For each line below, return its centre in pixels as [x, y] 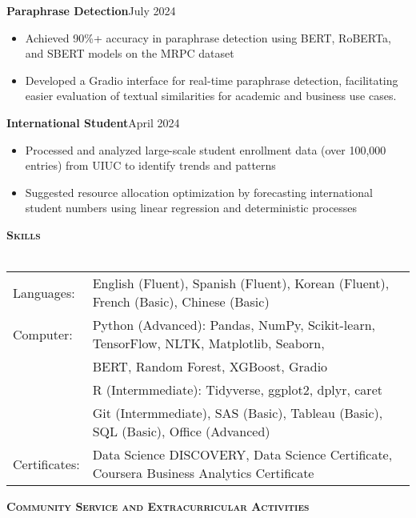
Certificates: [46, 464]
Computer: [43, 334]
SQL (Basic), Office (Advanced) [181, 432]
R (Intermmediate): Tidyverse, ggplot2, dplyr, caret [237, 390]
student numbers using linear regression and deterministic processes [191, 208]
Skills [24, 234]
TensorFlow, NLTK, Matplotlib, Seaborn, [208, 343]
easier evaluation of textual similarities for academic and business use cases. [211, 96]
